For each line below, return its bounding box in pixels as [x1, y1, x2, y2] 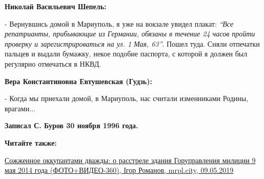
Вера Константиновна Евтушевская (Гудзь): [5, 75, 152, 86]
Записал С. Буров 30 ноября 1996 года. [5, 120, 138, 131]
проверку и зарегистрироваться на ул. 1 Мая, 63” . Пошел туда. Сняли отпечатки [5, 38, 260, 49]
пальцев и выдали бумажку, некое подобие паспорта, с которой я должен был [5, 48, 248, 59]
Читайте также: [5, 137, 57, 148]
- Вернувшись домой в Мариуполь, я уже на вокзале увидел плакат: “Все [5, 18, 234, 29]
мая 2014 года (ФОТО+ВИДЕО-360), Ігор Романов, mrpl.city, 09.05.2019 [5, 165, 234, 175]
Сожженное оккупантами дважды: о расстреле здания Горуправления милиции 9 [5, 154, 256, 165]
